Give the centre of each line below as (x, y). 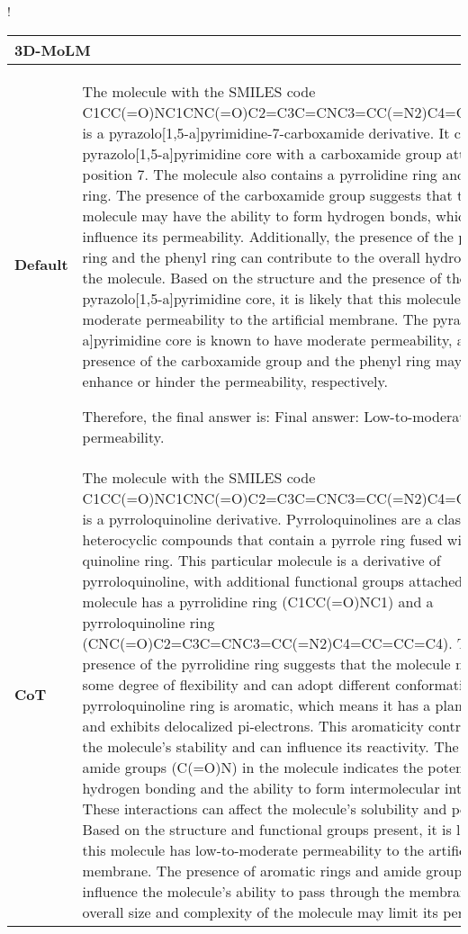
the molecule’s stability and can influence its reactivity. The (270, 746)
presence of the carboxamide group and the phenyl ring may (272, 360)
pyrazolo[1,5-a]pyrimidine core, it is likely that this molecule (271, 298)
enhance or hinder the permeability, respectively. (235, 381)
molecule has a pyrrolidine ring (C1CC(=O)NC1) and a (258, 601)
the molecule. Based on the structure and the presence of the (274, 277)
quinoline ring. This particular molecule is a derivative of (261, 560)
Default (41, 264)
